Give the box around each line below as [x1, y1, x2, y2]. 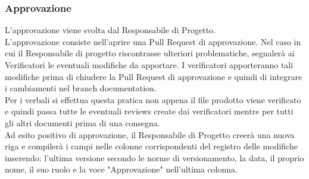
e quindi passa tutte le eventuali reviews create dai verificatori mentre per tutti [5, 105, 294, 117]
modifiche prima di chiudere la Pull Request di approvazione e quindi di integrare [5, 70, 302, 82]
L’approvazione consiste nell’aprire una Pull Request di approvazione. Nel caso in [5, 35, 301, 47]
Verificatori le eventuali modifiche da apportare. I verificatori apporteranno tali [5, 59, 294, 71]
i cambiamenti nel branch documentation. [5, 82, 157, 94]
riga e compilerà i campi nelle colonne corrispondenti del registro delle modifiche [5, 140, 298, 152]
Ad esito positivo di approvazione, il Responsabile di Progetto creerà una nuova [5, 128, 295, 140]
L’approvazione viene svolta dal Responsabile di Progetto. [5, 24, 216, 36]
